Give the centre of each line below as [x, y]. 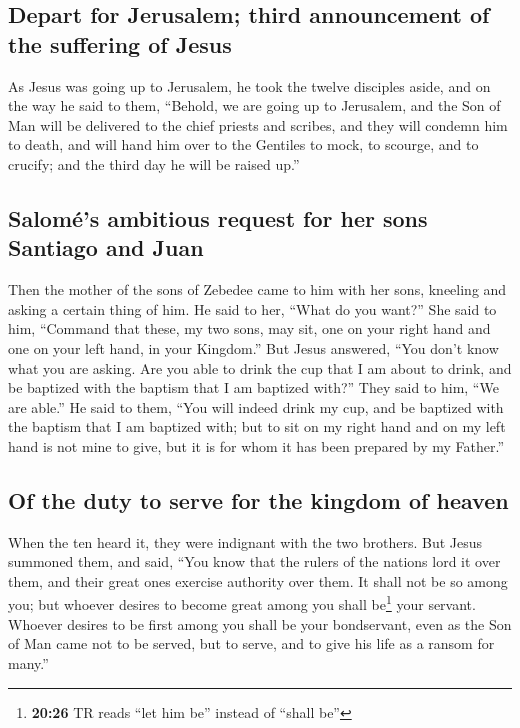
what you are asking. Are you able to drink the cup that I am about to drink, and [260, 367]
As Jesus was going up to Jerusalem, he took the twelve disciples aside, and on [249, 85]
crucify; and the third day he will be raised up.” [154, 163]
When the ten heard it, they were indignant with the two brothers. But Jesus [245, 541]
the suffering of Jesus [120, 43]
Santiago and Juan [106, 247]
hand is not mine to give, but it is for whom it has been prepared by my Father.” [256, 445]
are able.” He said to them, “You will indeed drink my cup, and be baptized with [256, 406]
